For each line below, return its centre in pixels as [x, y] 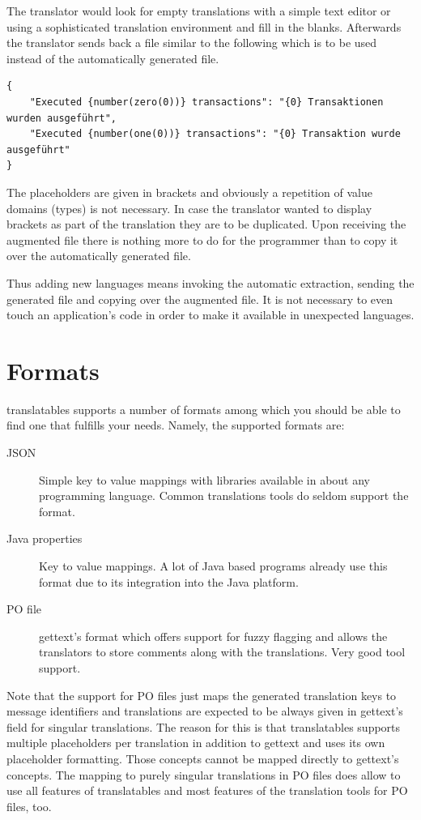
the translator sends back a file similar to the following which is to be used [192, 43]
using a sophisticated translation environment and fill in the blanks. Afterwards [204, 26]
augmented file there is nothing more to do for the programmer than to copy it [202, 239]
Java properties [45, 538]
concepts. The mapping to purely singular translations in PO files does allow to [204, 774]
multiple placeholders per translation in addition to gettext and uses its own [196, 743]
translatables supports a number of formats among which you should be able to [204, 409]
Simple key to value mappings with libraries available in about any [204, 479]
